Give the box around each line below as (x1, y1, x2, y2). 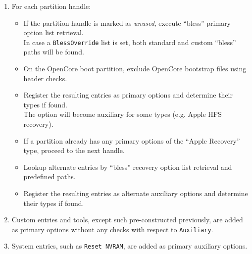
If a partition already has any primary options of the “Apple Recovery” (23, 135, 240, 146)
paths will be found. (23, 47, 84, 57)
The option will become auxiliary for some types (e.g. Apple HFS (23, 109, 222, 119)
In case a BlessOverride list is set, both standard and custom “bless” (23, 37, 236, 47)
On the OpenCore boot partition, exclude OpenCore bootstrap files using (23, 63, 247, 74)
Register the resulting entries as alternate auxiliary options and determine (23, 188, 248, 198)
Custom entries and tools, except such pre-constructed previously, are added (11, 214, 243, 225)
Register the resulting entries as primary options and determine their (23, 90, 233, 100)
